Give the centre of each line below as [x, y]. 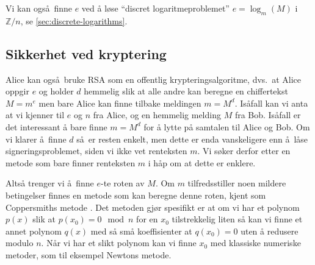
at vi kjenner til [35, 115]
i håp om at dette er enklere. [202, 162]
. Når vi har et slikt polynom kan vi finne [119, 243]
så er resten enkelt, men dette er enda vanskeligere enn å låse [192, 139]
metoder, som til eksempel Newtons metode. [89, 254]
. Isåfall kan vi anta [271, 103]
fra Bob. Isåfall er [268, 115]
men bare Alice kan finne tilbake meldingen [120, 103]
